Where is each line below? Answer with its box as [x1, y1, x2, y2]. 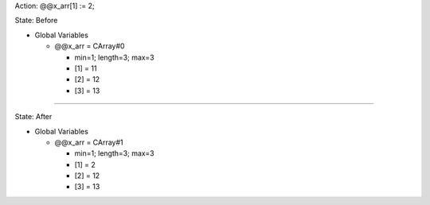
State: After [14, 112, 53, 122]
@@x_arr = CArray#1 [54, 137, 123, 147]
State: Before [14, 16, 58, 25]
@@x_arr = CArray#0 [54, 41, 125, 51]
